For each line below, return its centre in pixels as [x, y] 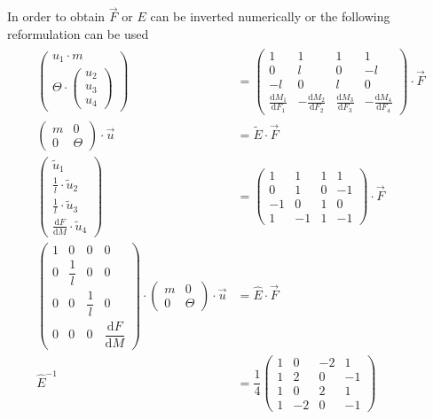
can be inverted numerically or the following [270, 16]
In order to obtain [56, 16]
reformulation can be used [78, 33]
